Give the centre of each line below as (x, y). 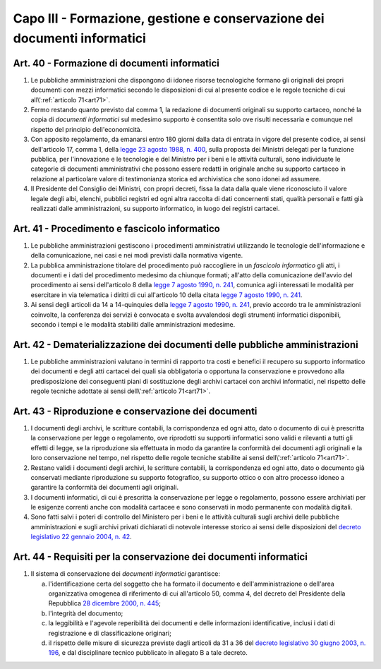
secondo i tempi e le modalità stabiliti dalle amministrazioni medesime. (133, 324)
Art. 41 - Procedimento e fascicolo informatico (116, 228)
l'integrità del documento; (86, 613)
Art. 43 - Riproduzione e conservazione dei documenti (135, 411)
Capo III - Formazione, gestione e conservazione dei (169, 18)
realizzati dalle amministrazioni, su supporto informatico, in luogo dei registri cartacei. (155, 208)
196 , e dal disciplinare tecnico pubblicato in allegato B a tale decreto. (148, 653)
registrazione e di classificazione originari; (110, 633)
